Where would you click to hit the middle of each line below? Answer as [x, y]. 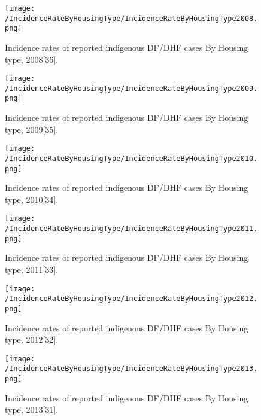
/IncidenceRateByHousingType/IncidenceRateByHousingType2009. [131, 88]
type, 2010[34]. [32, 199]
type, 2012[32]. [32, 340]
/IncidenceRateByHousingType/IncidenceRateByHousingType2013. [131, 369]
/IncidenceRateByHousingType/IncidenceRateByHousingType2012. [131, 299]
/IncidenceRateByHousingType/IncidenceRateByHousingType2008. [131, 18]
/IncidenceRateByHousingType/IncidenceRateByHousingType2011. [131, 229]
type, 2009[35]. [32, 129]
